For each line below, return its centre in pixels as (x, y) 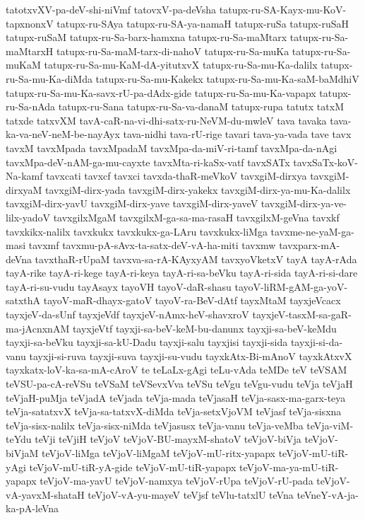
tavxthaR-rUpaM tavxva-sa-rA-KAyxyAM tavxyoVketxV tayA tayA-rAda (196, 259)
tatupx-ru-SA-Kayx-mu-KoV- (283, 9)
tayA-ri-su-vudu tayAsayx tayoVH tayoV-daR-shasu (119, 286)
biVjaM (22, 453)
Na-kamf (24, 176)
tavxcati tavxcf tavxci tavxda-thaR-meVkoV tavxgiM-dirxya (176, 176)
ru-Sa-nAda (31, 106)
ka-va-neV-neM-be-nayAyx (63, 134)
